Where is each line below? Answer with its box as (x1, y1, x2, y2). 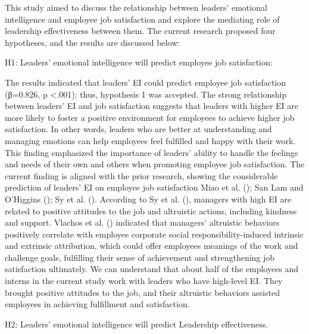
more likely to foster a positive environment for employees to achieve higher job (5, 111, 295, 123)
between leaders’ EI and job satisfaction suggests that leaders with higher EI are (5, 99, 299, 112)
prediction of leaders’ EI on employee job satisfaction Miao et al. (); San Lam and (5, 181, 304, 193)
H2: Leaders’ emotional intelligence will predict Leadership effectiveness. (5, 317, 269, 330)
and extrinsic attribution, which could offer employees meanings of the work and (5, 239, 298, 252)
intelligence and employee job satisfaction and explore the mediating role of (5, 13, 280, 25)
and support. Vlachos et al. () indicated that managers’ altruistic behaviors (5, 216, 280, 229)
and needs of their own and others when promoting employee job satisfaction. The (5, 158, 305, 170)
